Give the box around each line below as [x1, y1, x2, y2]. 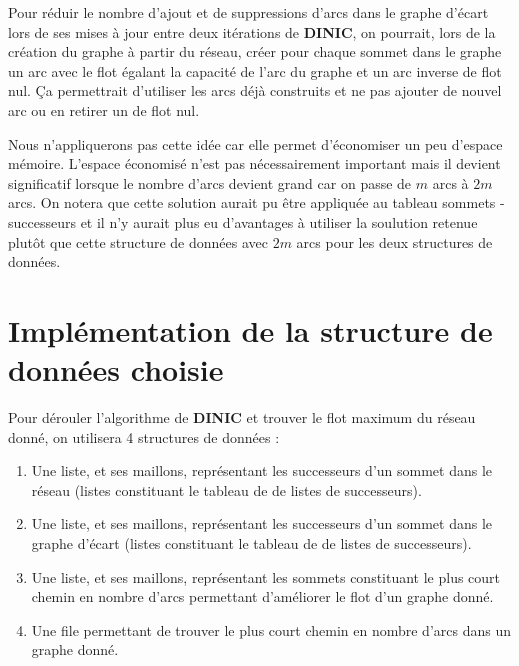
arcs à [432, 172, 469, 193]
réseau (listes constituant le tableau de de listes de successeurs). [31, 479, 422, 500]
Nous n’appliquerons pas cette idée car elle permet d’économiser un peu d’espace [8, 133, 503, 154]
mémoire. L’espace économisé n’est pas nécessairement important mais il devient [8, 153, 501, 174]
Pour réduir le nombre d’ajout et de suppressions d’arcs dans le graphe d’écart [8, 2, 489, 22]
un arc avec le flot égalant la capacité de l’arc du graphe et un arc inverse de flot [8, 60, 502, 81]
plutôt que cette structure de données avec [8, 231, 268, 252]
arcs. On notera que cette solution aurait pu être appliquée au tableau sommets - [8, 192, 505, 213]
